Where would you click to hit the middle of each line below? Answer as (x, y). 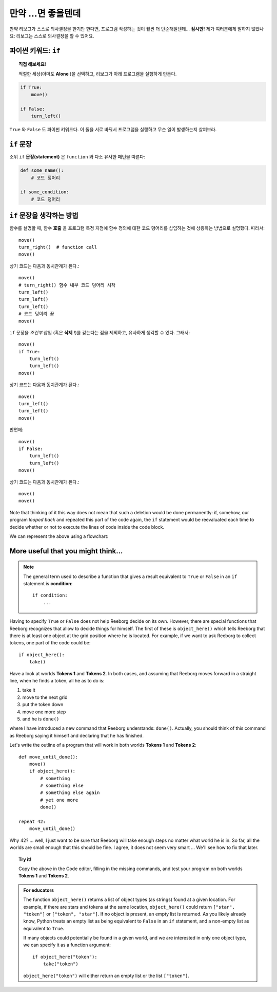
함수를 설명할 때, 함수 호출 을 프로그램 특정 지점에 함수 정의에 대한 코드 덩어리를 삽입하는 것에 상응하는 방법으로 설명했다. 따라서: (137, 228)
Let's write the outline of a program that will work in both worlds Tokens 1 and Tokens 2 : (103, 745)
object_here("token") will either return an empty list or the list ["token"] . (106, 976)
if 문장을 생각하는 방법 (44, 216)
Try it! (25, 859)
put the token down (43, 705)
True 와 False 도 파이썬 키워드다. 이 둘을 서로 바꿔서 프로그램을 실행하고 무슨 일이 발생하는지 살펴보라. (113, 130)
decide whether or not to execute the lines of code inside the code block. (87, 527)
